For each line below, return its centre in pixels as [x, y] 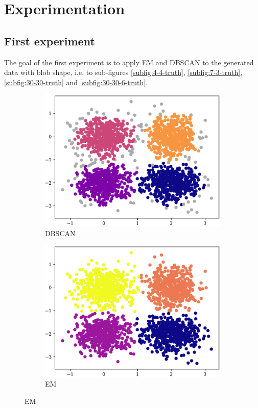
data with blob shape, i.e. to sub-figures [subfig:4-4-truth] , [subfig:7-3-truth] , [123, 72]
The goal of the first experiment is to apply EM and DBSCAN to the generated [129, 62]
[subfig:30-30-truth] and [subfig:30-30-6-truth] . [76, 82]
